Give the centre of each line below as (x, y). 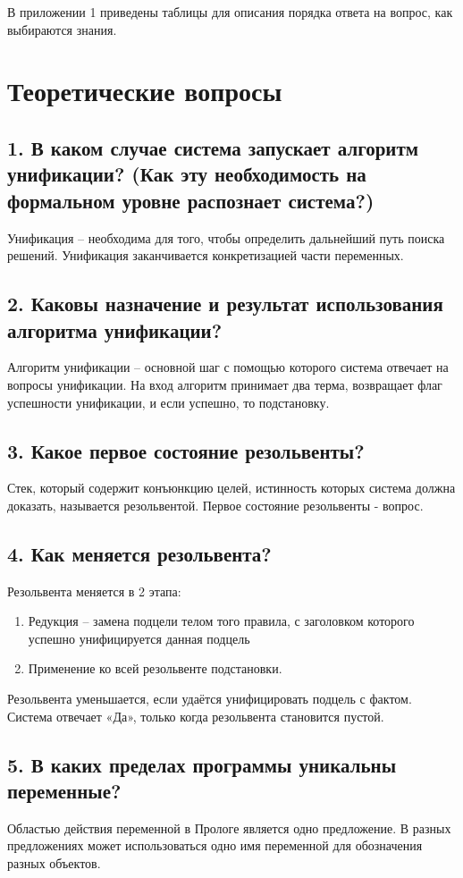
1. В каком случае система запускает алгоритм (213, 147)
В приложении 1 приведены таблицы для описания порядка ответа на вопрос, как (230, 12)
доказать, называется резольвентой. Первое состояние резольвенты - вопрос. (215, 505)
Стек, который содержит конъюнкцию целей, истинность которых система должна (231, 488)
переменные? (64, 791)
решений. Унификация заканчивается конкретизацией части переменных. (206, 255)
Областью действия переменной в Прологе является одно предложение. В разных (229, 827)
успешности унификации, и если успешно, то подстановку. (168, 402)
